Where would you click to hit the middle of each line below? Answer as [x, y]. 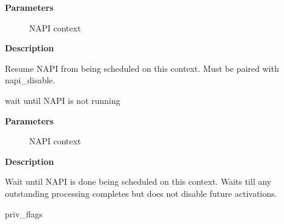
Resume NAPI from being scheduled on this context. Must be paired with [142, 68]
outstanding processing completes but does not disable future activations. [141, 193]
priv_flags [24, 213]
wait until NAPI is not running [63, 100]
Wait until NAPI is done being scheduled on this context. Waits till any [138, 181]
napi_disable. [30, 80]
